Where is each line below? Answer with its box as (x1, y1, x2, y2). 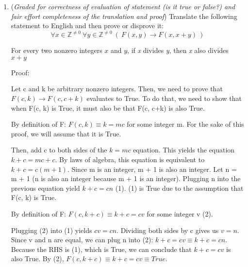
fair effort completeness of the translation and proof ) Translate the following (11, 11, 237, 21)
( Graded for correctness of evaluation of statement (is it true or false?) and (11, 1, 235, 11)
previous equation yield (11, 183, 80, 193)
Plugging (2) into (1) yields (11, 225, 92, 235)
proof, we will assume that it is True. (11, 128, 121, 138)
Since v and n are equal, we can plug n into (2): (11, 234, 153, 245)
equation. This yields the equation (133, 145, 235, 155)
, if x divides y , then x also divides (127, 45, 229, 55)
